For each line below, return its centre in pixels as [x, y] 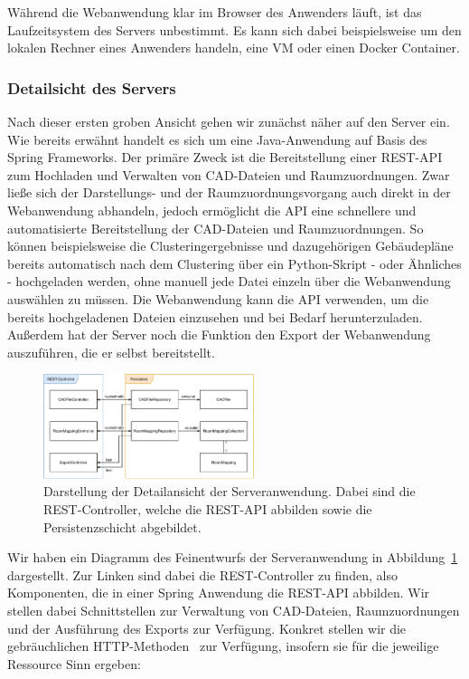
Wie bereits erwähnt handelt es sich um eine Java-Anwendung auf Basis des [217, 139]
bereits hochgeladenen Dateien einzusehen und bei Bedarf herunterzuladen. [215, 316]
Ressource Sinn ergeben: [74, 663]
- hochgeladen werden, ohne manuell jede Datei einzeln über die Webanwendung [229, 281]
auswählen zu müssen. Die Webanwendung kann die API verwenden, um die [218, 298]
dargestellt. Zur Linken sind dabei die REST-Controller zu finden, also [202, 574]
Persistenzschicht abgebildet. [122, 526]
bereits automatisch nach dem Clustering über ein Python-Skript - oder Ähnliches [234, 263]
